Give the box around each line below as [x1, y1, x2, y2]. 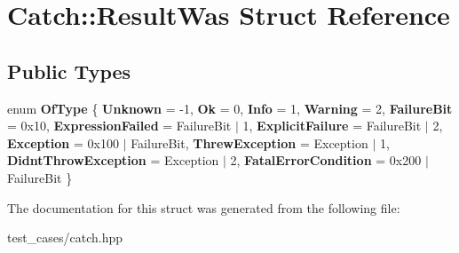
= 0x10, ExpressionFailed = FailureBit [7, 116, 232, 135]
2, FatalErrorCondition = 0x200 [230, 151, 422, 170]
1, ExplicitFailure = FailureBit [242, 116, 422, 135]
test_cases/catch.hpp [7, 228, 123, 247]
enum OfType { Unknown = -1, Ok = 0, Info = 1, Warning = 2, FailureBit [7, 99, 453, 117]
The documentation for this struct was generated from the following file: [7, 198, 400, 217]
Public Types [7, 57, 131, 84]
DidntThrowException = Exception [7, 151, 219, 170]
